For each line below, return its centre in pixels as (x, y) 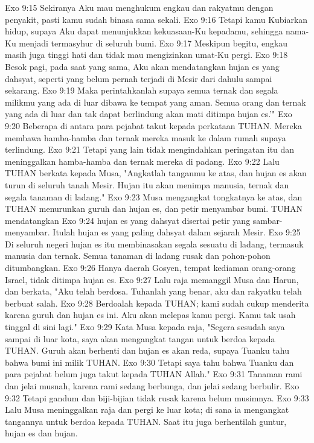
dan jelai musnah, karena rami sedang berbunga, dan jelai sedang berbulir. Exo (152, 386)
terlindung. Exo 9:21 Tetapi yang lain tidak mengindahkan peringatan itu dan (150, 149)
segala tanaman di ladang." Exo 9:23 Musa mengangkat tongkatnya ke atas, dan (154, 196)
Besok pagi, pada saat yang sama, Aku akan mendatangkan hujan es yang (142, 66)
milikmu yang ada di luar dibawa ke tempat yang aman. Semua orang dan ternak (155, 102)
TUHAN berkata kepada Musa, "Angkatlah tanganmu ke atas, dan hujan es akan (156, 173)
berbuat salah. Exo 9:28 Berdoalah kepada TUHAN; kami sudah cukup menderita (157, 303)
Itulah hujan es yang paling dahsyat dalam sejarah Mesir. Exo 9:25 (177, 232)
